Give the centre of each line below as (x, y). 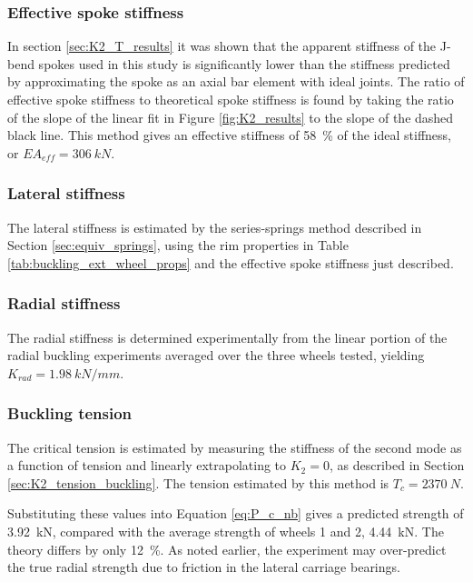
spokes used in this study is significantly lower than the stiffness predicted (244, 63)
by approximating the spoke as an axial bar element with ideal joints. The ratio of (236, 81)
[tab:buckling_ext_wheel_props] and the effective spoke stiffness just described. (231, 262)
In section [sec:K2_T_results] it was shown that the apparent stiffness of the (222, 46)
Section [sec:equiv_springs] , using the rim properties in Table (178, 245)
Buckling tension (70, 413)
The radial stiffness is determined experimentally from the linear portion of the (227, 337)
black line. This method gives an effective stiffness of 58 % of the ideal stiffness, (229, 135)
